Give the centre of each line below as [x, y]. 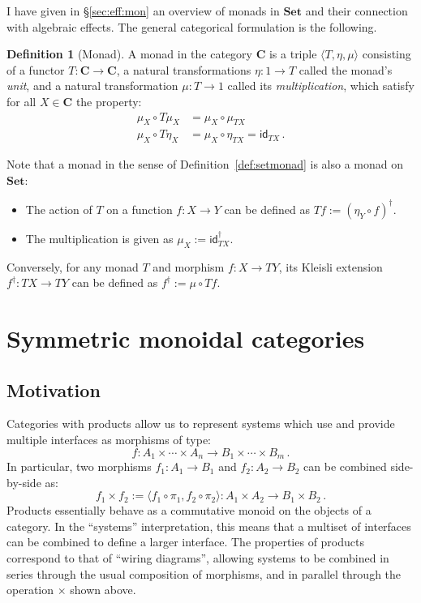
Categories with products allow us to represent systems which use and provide [201, 423]
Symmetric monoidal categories [186, 338]
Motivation [54, 389]
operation [30, 590]
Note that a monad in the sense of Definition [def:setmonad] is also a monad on [205, 164]
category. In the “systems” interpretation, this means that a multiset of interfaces [209, 526]
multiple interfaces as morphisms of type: [109, 440]
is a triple [293, 54]
